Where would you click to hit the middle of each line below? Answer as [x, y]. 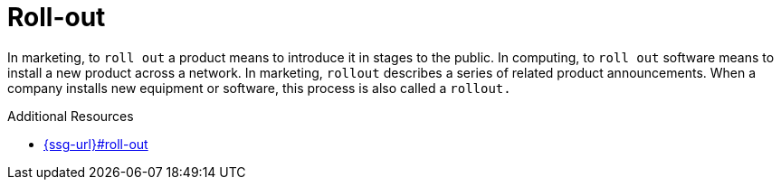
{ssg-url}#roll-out [96, 144]
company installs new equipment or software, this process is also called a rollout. [259, 88]
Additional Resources [71, 116]
